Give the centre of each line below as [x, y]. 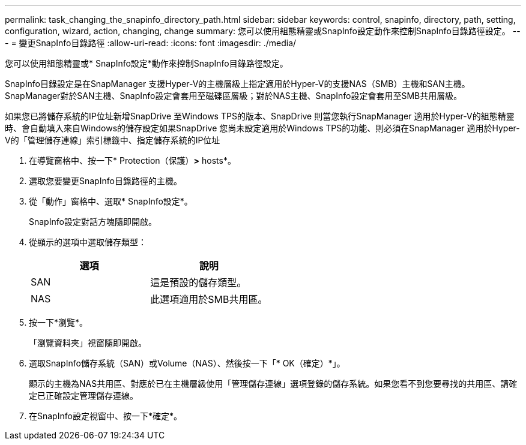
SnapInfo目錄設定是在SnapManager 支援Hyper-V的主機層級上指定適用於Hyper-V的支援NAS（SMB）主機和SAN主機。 [237, 84]
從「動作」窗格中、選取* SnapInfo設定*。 [111, 201]
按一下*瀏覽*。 [59, 322]
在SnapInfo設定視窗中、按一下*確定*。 [105, 416]
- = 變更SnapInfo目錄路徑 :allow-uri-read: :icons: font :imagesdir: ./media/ [151, 43]
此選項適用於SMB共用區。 [209, 299]
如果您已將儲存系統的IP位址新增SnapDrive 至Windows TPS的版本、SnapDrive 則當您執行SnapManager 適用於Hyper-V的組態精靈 [260, 116]
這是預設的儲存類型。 [198, 282]
